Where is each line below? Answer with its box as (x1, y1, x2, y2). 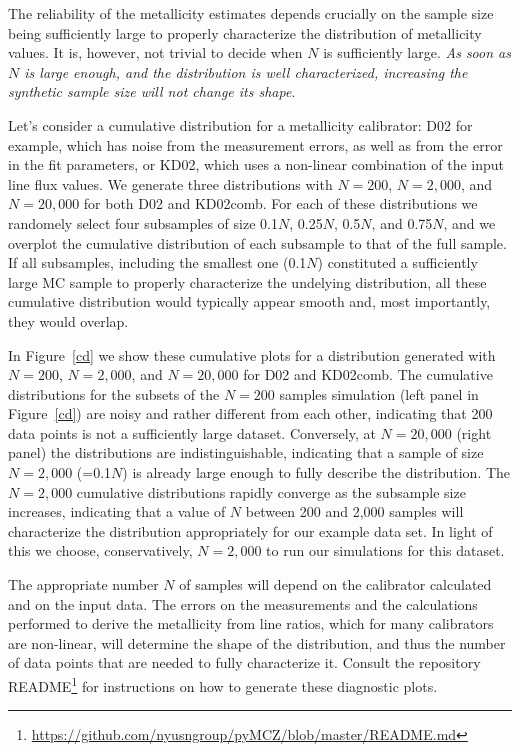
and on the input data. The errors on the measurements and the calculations (8, 593, 478, 614)
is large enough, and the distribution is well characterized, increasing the (24, 61, 468, 82)
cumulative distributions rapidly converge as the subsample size (76, 481, 466, 502)
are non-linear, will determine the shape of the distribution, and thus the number (8, 632, 506, 653)
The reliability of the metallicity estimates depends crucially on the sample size (8, 3, 494, 23)
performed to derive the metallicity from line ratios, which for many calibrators (8, 613, 494, 634)
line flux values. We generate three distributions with (8, 173, 333, 194)
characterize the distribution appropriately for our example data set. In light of (8, 520, 493, 541)
